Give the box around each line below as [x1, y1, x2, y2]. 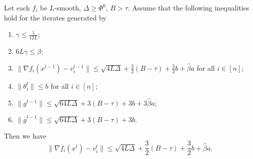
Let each [4, 2, 30, 12]
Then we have [4, 130, 46, 141]
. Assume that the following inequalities [128, 2, 250, 12]
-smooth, [54, 2, 81, 12]
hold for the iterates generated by [4, 12, 107, 22]
